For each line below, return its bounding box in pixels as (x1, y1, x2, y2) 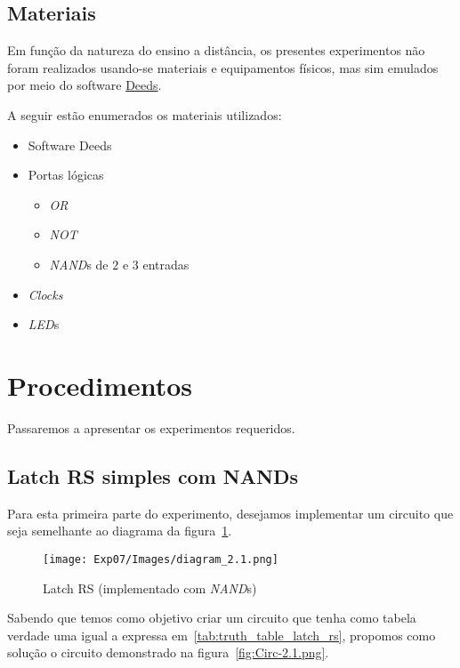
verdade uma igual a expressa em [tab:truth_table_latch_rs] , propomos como (7, 625, 436, 644)
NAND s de (49, 254, 109, 273)
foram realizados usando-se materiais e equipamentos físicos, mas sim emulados (7, 58, 439, 76)
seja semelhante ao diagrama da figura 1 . (7, 521, 232, 540)
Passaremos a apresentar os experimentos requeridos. (7, 418, 295, 437)
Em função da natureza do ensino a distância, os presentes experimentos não (7, 41, 425, 60)
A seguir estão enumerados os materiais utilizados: (7, 105, 282, 124)
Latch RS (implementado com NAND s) (43, 578, 257, 597)
